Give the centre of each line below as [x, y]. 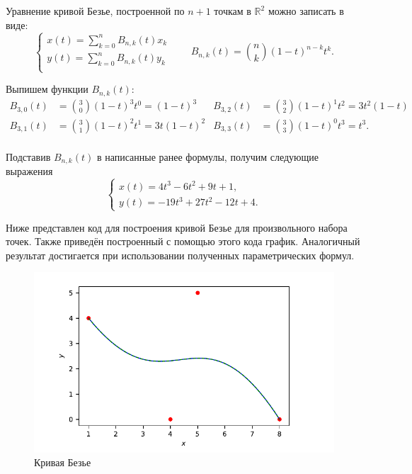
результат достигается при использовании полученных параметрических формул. [180, 255]
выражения [29, 171]
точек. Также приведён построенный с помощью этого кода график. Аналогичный [183, 241]
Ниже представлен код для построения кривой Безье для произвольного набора [177, 227]
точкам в [233, 11]
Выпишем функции [47, 89]
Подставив [28, 156]
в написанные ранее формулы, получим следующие [208, 156]
